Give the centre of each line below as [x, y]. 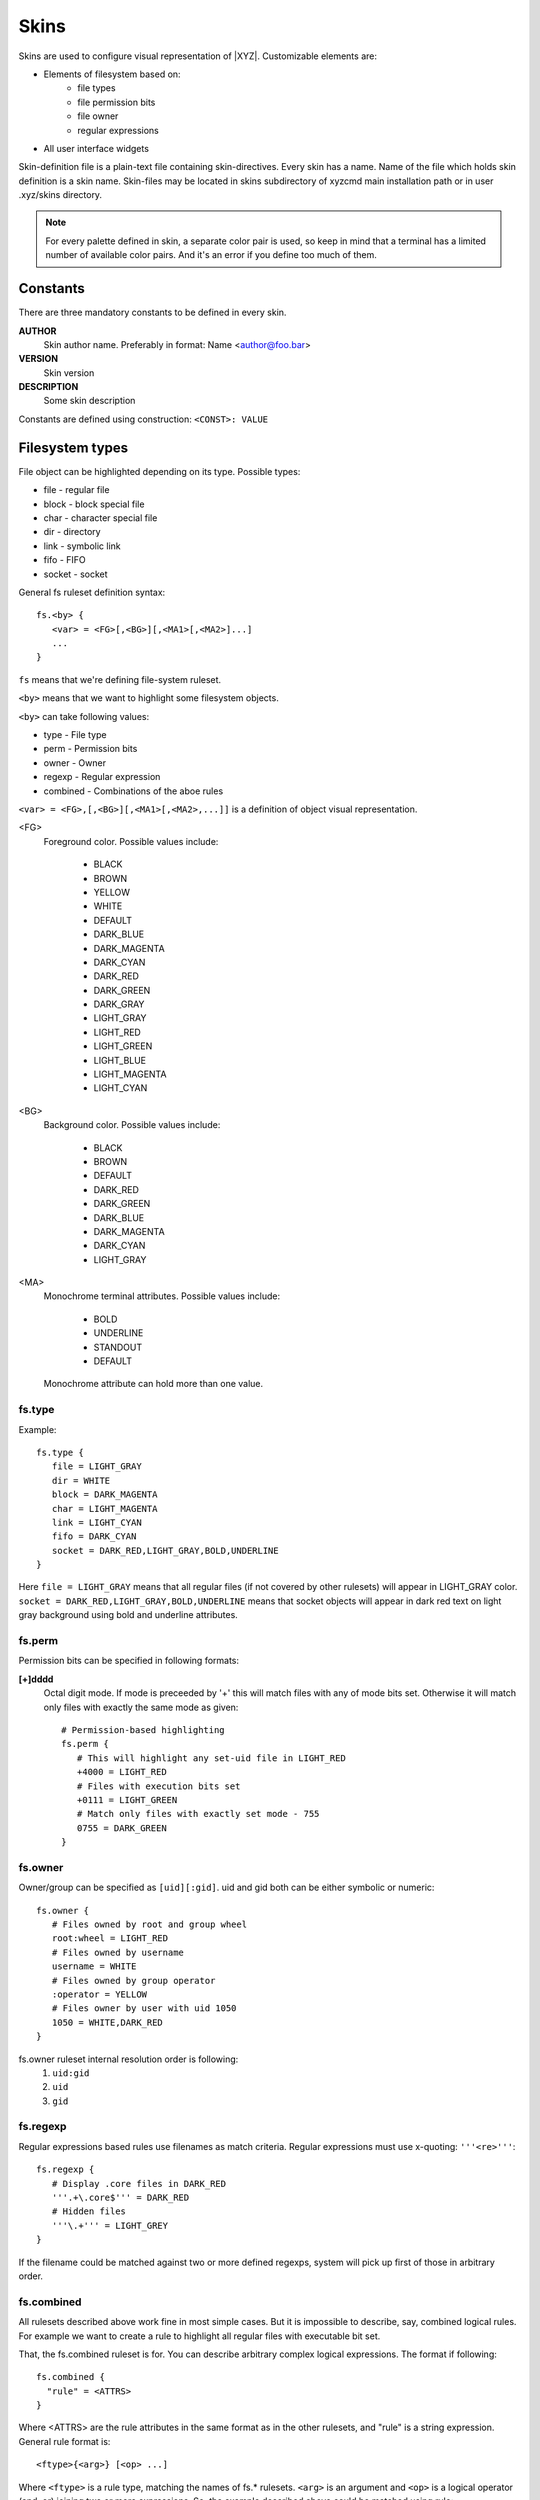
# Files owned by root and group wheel [149, 1924]
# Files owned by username [118, 1952]
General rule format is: [64, 2441]
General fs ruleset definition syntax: [92, 592]
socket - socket [76, 574]
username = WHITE [94, 1966]
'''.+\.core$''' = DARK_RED [120, 2198]
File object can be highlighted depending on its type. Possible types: [159, 471]
